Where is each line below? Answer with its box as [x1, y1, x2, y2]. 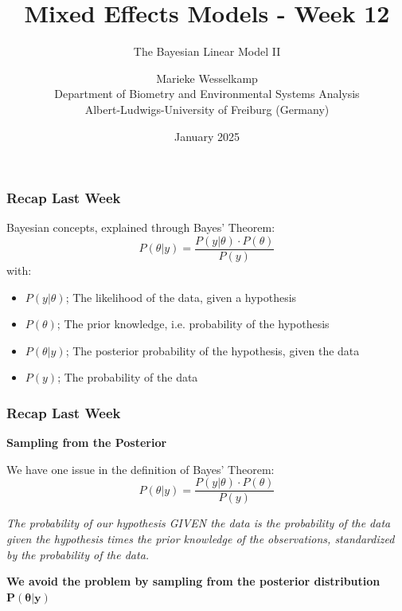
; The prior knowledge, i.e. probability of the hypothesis [57, 315, 330, 332]
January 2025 [174, 127, 240, 144]
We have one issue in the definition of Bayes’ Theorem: [6, 460, 275, 477]
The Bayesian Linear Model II [133, 43, 281, 60]
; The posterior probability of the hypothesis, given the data [65, 342, 360, 358]
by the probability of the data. [6, 546, 150, 562]
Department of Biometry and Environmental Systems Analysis [54, 85, 360, 102]
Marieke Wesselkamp [156, 69, 258, 86]
